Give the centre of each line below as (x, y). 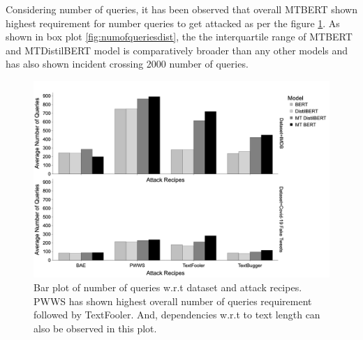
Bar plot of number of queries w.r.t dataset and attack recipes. (168, 287)
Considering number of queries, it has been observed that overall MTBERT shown (181, 9)
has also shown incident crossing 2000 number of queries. (127, 64)
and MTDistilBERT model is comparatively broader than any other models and (177, 50)
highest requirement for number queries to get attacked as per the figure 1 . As (173, 23)
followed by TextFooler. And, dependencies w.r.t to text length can (177, 315)
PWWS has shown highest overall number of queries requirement (173, 301)
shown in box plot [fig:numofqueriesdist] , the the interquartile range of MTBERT (179, 37)
